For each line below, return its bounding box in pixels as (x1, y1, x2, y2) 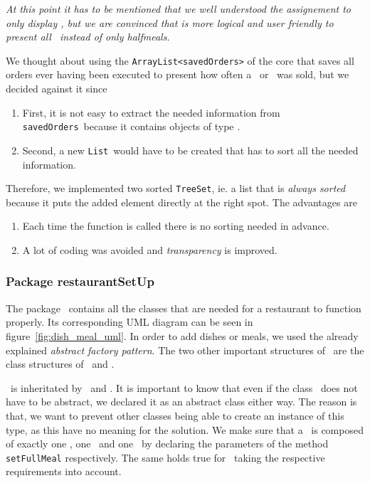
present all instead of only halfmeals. (6, 29, 170, 44)
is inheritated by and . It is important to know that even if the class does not (10, 380, 358, 395)
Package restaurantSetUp (6, 272, 154, 290)
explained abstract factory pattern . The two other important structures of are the (6, 342, 364, 357)
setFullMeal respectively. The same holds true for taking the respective (6, 450, 325, 465)
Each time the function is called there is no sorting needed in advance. (22, 218, 329, 233)
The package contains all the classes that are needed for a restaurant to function (6, 300, 361, 315)
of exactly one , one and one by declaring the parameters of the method (6, 436, 329, 451)
